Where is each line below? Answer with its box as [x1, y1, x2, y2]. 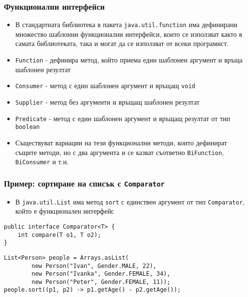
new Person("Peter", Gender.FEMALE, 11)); [31, 278, 170, 285]
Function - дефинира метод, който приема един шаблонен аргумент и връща [15, 55, 243, 65]
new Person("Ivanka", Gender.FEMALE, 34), [31, 270, 170, 278]
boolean [15, 124, 40, 131]
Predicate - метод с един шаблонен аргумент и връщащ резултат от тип [15, 113, 231, 123]
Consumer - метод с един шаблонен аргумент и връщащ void [15, 80, 195, 91]
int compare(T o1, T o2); [17, 231, 101, 238]
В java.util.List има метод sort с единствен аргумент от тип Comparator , [15, 196, 245, 206]
